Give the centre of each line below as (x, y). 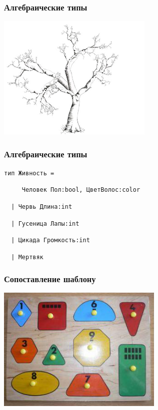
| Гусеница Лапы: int (45, 223)
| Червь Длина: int (42, 207)
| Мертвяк (27, 257)
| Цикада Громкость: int (50, 240)
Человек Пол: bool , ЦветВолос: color (81, 190)
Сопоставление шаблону (50, 278)
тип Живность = (29, 173)
